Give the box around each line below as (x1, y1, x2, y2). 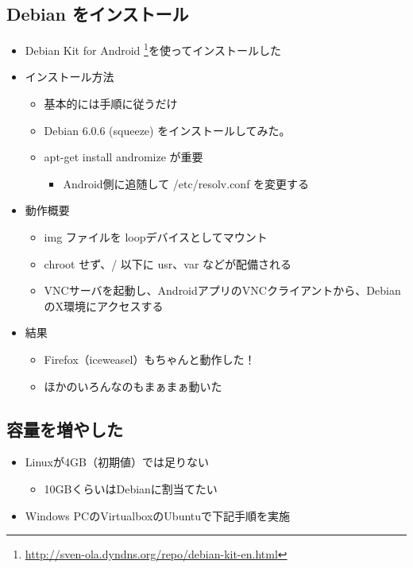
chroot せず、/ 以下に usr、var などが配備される (44, 255, 292, 272)
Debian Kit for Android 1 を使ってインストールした (25, 40, 281, 58)
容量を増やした (6, 416, 123, 441)
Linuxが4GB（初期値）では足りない (25, 454, 209, 470)
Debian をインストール (6, 2, 189, 26)
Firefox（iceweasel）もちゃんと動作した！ (44, 350, 256, 367)
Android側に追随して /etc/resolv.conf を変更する (63, 175, 310, 191)
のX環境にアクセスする (44, 297, 164, 314)
